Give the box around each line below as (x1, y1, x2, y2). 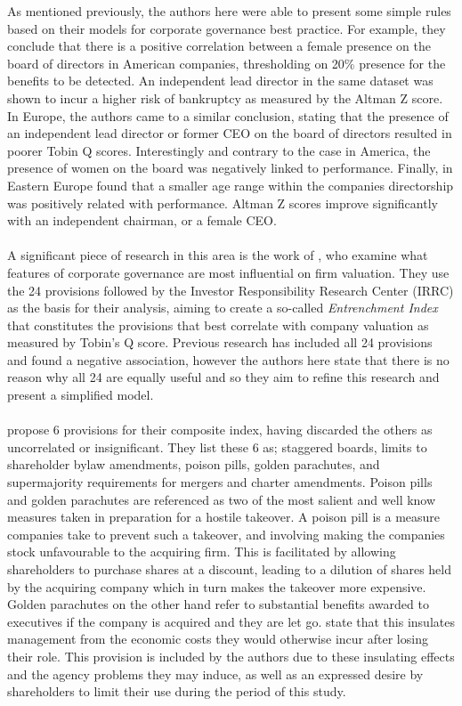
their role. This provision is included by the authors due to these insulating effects (7, 646, 455, 665)
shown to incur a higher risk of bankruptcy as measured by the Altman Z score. (7, 88, 443, 107)
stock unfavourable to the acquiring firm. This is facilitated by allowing (7, 542, 396, 561)
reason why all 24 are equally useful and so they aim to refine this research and (7, 368, 440, 386)
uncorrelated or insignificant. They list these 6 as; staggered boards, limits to (7, 437, 427, 456)
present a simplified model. (7, 385, 154, 404)
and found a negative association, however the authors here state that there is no (7, 350, 450, 369)
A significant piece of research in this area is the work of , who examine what (7, 246, 428, 264)
